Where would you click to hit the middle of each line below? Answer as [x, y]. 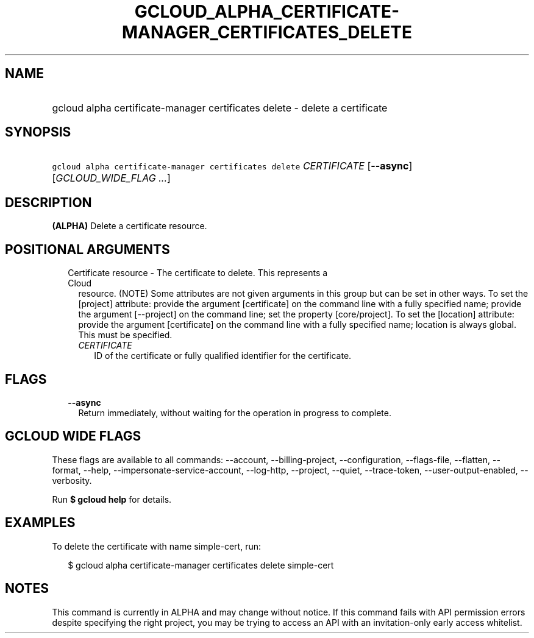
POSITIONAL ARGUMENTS [87, 249]
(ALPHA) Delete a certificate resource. [130, 226]
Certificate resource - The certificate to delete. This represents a [198, 273]
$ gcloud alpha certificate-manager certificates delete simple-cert [201, 565]
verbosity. [72, 480]
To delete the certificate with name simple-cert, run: [156, 546]
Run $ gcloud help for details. [112, 499]
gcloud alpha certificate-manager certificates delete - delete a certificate [220, 108]
